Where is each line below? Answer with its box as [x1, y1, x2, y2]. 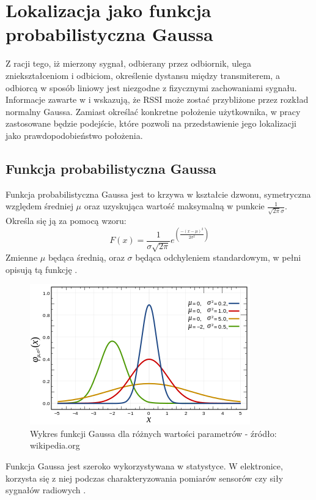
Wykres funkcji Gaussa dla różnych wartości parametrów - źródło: [30, 427, 277, 439]
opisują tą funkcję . [6, 263, 78, 275]
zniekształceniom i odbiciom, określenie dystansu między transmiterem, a [6, 69, 280, 81]
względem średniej [6, 200, 73, 212]
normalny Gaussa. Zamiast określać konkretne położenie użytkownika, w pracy [6, 105, 301, 118]
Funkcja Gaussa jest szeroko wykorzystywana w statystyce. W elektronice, [6, 460, 283, 472]
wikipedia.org [30, 439, 80, 452]
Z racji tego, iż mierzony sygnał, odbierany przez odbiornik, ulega [6, 57, 252, 70]
